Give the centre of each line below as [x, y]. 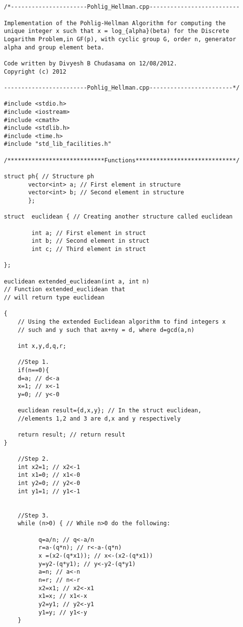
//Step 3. [33, 515]
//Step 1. [33, 362]
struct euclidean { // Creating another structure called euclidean [118, 217]
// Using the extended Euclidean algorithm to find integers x [122, 321]
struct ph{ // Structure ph [49, 177]
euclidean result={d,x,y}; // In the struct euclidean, [110, 411]
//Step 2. [33, 459]
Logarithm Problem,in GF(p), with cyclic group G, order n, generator [120, 39]
